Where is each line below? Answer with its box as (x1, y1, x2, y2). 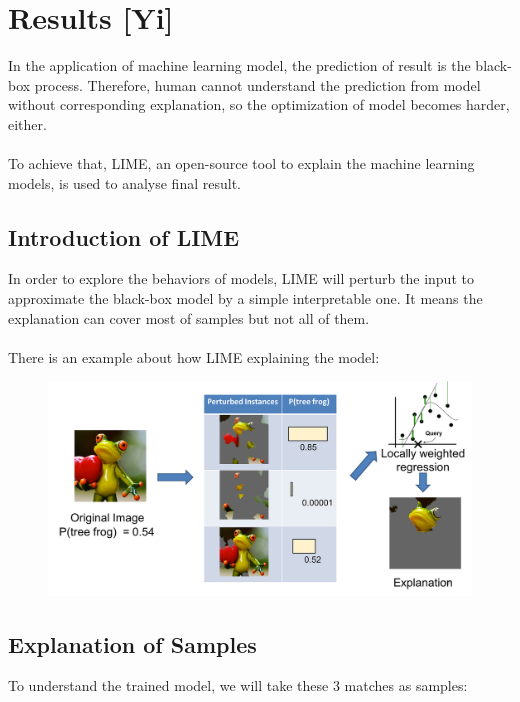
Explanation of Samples (8, 628, 257, 659)
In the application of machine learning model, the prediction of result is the (8, 55, 471, 76)
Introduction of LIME (8, 221, 240, 252)
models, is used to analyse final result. (8, 172, 241, 193)
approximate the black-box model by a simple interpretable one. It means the (8, 288, 483, 309)
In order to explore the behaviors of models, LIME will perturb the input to (8, 268, 474, 289)
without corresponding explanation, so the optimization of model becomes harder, (8, 94, 510, 115)
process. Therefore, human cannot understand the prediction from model (34, 74, 481, 95)
